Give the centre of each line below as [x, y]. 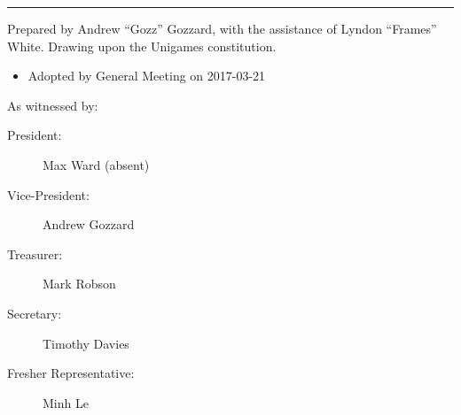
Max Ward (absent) [96, 164]
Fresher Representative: [71, 373]
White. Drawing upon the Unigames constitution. [142, 46]
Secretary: [35, 313]
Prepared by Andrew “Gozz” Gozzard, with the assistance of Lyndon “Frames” [222, 28]
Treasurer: [35, 254]
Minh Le [66, 402]
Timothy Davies [86, 343]
